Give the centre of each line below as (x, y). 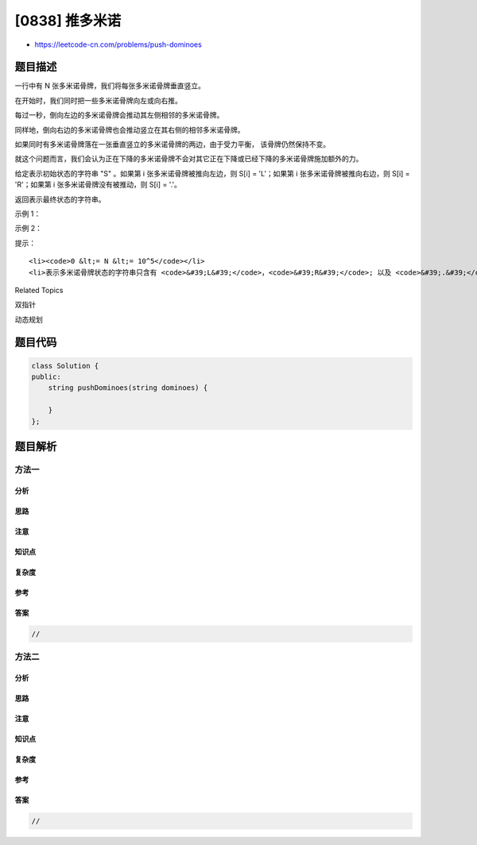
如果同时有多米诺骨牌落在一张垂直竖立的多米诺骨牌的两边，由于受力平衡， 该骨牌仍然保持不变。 (172, 145)
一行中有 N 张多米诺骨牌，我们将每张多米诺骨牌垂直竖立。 (110, 86)
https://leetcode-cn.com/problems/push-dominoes (118, 44)
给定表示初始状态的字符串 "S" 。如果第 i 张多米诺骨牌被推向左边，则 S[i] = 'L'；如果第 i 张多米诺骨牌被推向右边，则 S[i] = (212, 173)
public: (46, 377)
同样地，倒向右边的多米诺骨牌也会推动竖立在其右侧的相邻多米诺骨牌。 (130, 129)
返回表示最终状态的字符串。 (60, 199)
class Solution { (65, 366)
